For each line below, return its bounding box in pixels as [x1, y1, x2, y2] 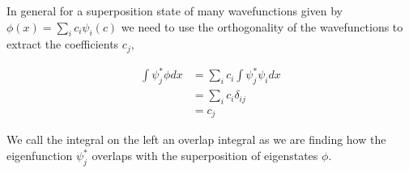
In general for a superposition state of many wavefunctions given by [6, 2, 343, 19]
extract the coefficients [6, 36, 119, 53]
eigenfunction [6, 147, 73, 164]
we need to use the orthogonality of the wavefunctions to [121, 18, 403, 35]
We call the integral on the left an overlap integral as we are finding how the [6, 131, 386, 148]
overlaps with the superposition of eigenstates [92, 147, 318, 164]
